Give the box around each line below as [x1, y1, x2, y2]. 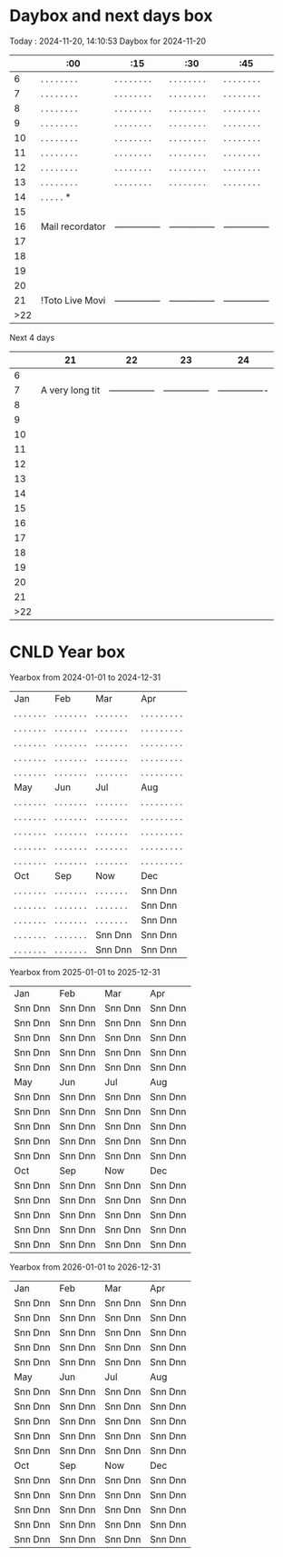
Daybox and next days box [9, 5, 213, 26]
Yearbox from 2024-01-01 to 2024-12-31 [9, 672, 161, 683]
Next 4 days [9, 332, 55, 343]
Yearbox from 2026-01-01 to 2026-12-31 [9, 1261, 161, 1273]
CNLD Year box [9, 642, 125, 663]
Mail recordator [40, 220, 106, 233]
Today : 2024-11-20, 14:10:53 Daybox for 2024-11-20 [9, 35, 207, 46]
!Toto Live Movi [40, 294, 106, 306]
